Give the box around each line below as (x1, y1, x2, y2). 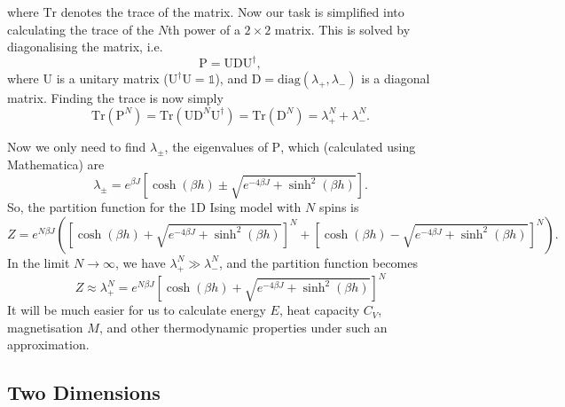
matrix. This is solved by (274, 20, 411, 38)
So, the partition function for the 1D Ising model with (7, 198, 302, 216)
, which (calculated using (280, 137, 416, 155)
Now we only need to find (7, 137, 146, 155)
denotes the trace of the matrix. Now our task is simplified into (60, 3, 404, 20)
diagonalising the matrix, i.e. (7, 37, 163, 56)
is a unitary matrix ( (56, 69, 169, 88)
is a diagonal (361, 69, 430, 88)
